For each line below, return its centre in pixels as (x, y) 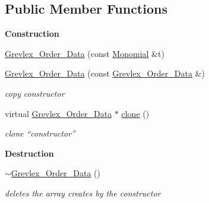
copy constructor (35, 93)
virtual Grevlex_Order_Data (58, 113)
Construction (32, 34)
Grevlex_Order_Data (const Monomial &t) (85, 53)
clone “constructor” (40, 133)
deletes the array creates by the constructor (83, 193)
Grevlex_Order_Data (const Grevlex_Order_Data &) (105, 73)
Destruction (29, 153)
